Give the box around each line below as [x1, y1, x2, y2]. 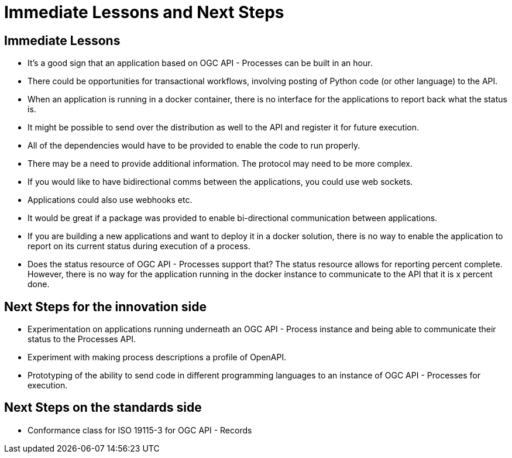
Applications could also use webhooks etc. [28, 195, 193, 205]
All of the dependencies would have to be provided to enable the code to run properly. [28, 140, 360, 151]
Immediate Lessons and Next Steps [4, 2, 284, 22]
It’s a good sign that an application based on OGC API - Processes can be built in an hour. [28, 58, 373, 68]
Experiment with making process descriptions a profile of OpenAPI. [28, 352, 287, 363]
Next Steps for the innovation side [4, 299, 207, 314]
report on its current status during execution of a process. [28, 241, 250, 252]
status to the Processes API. [28, 334, 136, 345]
